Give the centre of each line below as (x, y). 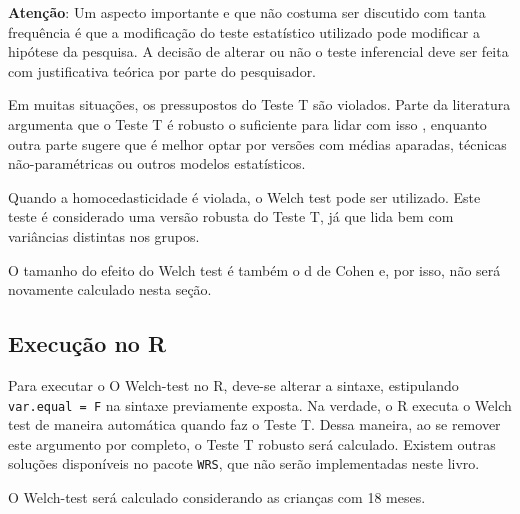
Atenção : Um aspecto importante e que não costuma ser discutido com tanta (247, 12)
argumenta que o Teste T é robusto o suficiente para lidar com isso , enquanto (247, 123)
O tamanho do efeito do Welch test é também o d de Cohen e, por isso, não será (254, 269)
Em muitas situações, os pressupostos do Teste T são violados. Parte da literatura (259, 104)
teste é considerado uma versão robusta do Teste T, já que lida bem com (231, 216)
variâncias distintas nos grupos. (104, 235)
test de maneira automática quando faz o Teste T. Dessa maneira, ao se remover (254, 424)
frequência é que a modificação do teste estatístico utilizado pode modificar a (244, 31)
